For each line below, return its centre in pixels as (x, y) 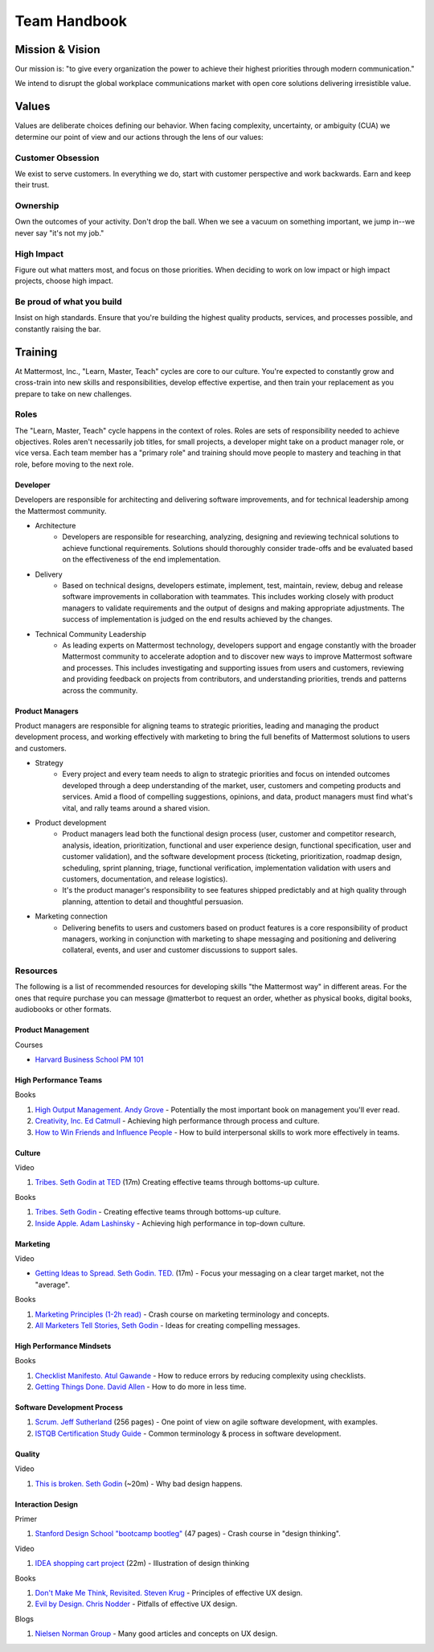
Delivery (49, 574)
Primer (26, 1519)
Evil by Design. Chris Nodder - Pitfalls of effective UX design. (136, 1604)
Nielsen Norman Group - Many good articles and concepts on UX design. (156, 1634)
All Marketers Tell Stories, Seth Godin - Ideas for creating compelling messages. (168, 1325)
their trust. (32, 185)
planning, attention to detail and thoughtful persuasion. (153, 902)
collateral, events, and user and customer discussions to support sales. (180, 950)
